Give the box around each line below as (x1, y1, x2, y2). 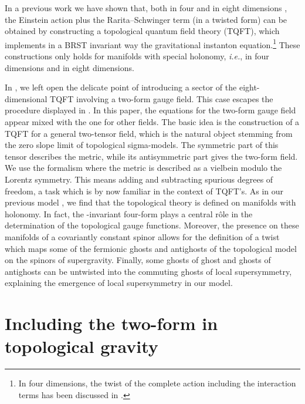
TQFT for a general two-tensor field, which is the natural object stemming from (5, 127, 293, 139)
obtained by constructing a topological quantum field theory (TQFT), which (5, 25, 280, 37)
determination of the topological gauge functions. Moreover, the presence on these (5, 219, 299, 231)
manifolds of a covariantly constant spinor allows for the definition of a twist (5, 230, 280, 243)
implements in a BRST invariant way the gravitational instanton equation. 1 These (5, 36, 300, 51)
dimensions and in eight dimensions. (5, 61, 134, 73)
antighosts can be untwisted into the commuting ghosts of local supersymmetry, (5, 265, 292, 277)
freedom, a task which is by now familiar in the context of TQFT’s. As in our (5, 184, 284, 197)
